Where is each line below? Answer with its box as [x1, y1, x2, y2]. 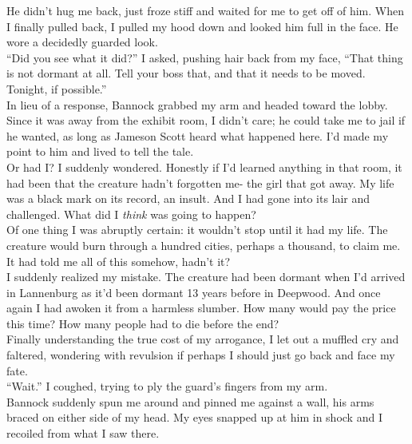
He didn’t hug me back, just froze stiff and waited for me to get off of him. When [6, 2, 404, 18]
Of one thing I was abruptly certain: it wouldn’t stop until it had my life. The [6, 221, 388, 238]
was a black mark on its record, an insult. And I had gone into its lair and [6, 190, 370, 207]
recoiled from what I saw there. [6, 425, 160, 442]
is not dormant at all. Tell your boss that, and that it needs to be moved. [6, 65, 366, 81]
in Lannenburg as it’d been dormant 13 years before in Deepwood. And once [6, 283, 381, 300]
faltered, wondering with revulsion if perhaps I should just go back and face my [6, 347, 395, 363]
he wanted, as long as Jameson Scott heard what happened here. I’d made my [6, 127, 389, 144]
